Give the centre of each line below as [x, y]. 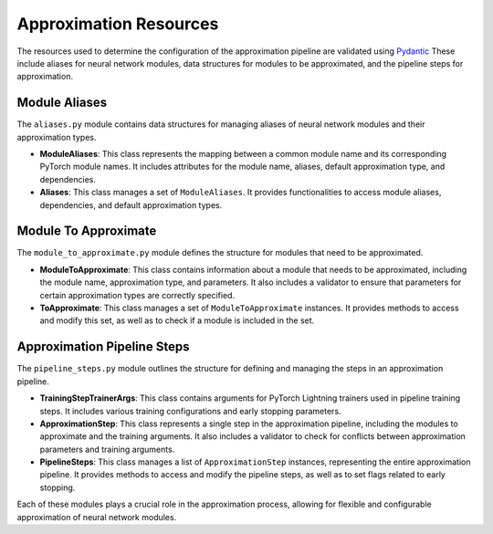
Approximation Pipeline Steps [103, 347]
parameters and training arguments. [107, 449]
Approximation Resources [118, 24]
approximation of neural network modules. [97, 517]
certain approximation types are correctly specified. [137, 295]
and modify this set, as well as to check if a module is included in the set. [177, 320]
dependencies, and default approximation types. [131, 204]
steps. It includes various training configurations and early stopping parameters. [190, 411]
